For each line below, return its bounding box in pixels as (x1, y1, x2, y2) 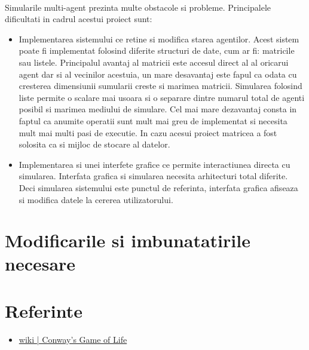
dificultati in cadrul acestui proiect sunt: (5, 13, 152, 25)
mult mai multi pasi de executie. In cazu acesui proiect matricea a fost (19, 126, 277, 139)
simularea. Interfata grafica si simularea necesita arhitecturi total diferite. (19, 170, 288, 182)
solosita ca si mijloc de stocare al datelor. (19, 138, 170, 151)
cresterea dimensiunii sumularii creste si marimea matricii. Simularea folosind (19, 79, 302, 92)
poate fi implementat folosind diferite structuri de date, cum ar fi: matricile (19, 44, 295, 57)
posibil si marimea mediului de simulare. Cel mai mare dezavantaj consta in (19, 103, 297, 115)
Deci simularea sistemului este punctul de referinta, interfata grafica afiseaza (19, 181, 298, 194)
